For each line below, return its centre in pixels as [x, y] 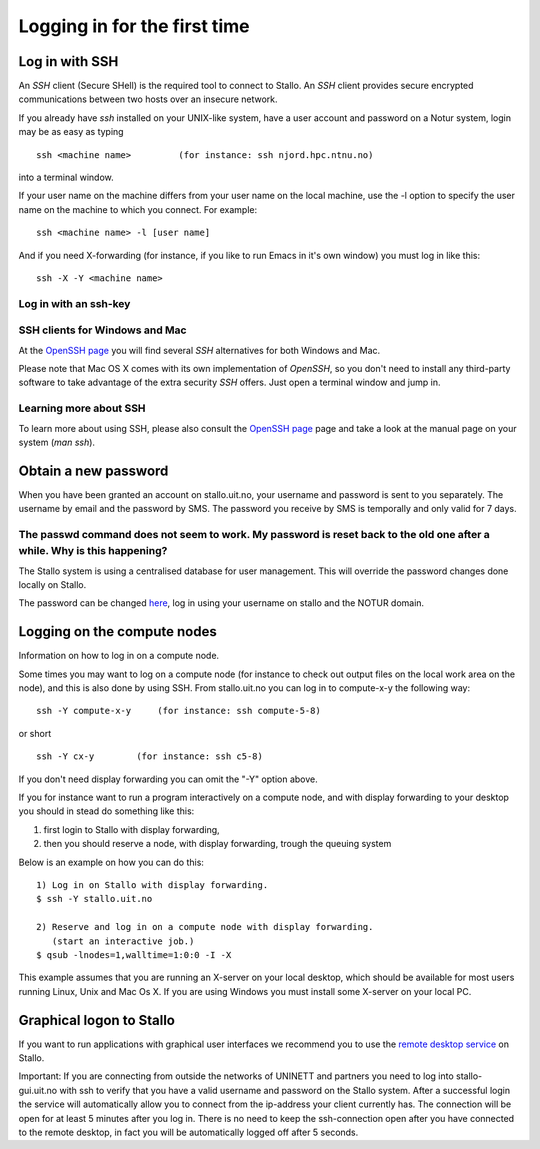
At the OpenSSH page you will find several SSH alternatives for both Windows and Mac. [199, 350]
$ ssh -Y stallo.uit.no [94, 899]
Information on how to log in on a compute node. [119, 656]
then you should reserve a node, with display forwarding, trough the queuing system [217, 844]
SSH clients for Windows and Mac [102, 330]
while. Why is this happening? [93, 551]
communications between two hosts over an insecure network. [148, 99]
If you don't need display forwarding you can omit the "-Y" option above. [168, 779]
